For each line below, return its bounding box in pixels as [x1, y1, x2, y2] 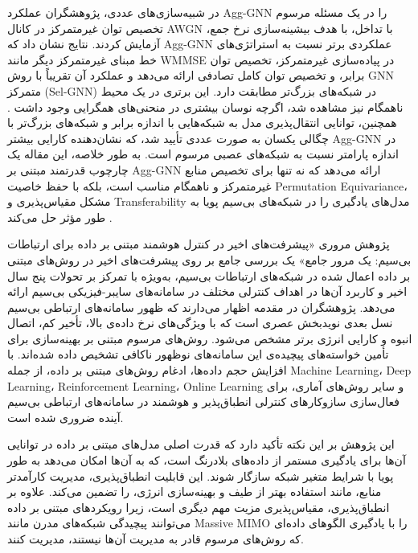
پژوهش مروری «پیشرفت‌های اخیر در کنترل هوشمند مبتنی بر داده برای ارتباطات [7, 236, 390, 252]
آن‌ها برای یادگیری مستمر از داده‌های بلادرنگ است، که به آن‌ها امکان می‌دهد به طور [7, 452, 406, 469]
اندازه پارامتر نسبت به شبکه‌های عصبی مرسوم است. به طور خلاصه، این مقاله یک [7, 145, 399, 162]
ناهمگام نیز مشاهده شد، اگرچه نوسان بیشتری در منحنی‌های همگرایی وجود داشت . [7, 98, 404, 115]
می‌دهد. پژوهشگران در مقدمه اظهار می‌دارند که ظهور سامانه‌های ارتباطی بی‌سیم [7, 298, 395, 315]
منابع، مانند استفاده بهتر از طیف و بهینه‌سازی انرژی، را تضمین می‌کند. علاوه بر [7, 483, 382, 500]
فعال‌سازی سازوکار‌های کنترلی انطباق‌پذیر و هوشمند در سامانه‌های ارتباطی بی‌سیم [7, 393, 400, 410]
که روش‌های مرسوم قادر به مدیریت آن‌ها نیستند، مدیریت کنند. [7, 530, 304, 547]
